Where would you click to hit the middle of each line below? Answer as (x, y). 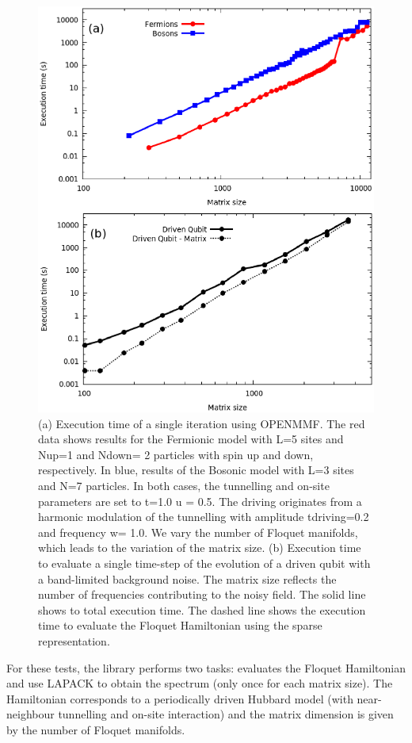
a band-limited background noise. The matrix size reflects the (187, 578)
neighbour (31, 714)
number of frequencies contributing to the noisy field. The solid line (202, 594)
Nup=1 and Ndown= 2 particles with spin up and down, (176, 454)
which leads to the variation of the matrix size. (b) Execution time (200, 548)
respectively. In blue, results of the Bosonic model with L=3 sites (196, 470)
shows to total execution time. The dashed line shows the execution (202, 609)
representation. (74, 641)
